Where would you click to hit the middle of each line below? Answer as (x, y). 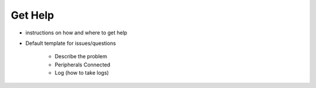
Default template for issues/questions (71, 43)
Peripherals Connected (83, 65)
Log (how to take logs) (82, 73)
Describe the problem (81, 57)
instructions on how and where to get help (76, 33)
